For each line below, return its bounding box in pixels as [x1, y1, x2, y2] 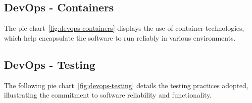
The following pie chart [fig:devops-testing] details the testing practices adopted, [4, 80, 249, 90]
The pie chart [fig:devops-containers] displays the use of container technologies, [4, 23, 244, 33]
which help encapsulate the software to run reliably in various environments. [4, 32, 236, 43]
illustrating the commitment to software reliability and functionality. [4, 90, 212, 100]
